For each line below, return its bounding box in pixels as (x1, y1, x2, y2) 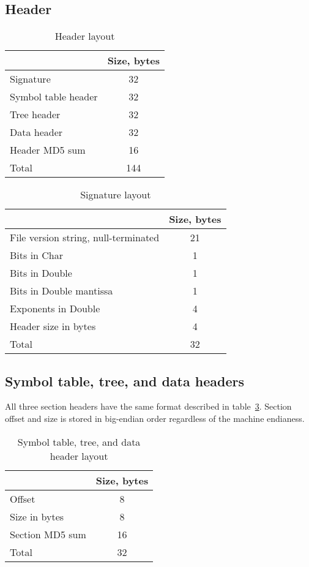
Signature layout (80, 187, 151, 202)
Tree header (10, 107, 61, 122)
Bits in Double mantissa (10, 283, 113, 298)
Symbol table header (10, 89, 98, 104)
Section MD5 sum (10, 527, 86, 541)
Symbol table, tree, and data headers (5, 371, 244, 390)
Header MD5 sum (10, 143, 86, 157)
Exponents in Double (10, 301, 100, 316)
